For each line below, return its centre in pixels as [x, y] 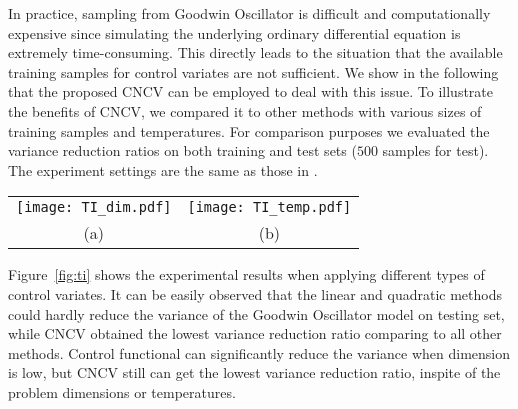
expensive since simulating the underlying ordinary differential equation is [234, 32]
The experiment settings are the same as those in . [163, 169]
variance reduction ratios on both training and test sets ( [182, 150]
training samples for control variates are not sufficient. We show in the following [253, 71]
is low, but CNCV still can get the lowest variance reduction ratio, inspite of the [254, 372]
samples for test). [435, 150]
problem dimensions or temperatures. [122, 391]
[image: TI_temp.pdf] [269, 207]
